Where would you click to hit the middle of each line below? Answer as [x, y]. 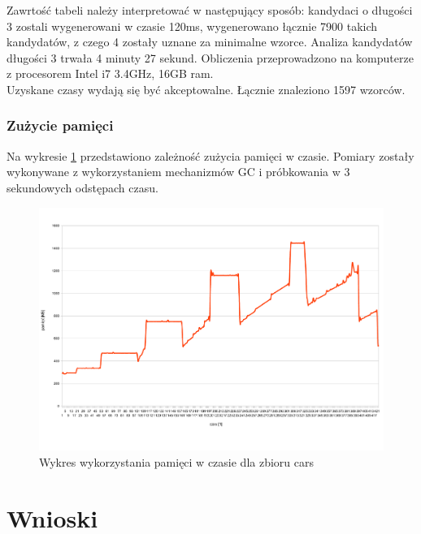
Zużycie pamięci [60, 125]
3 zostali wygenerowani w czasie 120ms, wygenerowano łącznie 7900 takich [192, 26]
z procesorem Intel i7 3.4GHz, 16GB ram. [110, 73]
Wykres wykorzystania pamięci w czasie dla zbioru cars [176, 461]
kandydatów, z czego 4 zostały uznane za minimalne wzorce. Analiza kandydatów [210, 42]
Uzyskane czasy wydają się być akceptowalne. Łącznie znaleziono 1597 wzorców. [206, 89]
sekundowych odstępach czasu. [82, 187]
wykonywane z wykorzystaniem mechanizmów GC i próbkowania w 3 [178, 172]
